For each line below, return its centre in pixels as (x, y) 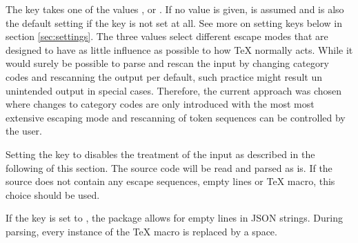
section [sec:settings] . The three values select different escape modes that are (167, 36)
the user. (24, 131)
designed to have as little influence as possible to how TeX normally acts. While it (179, 49)
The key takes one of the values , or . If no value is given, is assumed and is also (175, 9)
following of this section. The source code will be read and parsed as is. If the (169, 167)
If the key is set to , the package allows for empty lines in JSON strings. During (174, 218)
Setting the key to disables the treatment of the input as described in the (160, 154)
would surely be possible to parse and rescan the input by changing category (167, 63)
